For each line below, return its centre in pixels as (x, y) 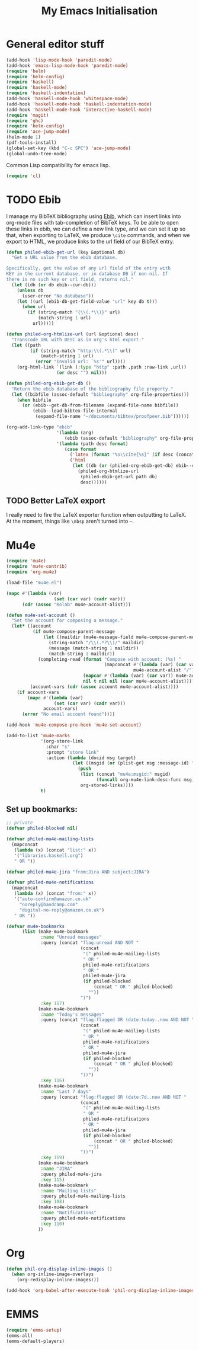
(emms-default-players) (36, 1341)
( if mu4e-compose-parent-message (74, 632)
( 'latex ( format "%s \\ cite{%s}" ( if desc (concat (132, 455)
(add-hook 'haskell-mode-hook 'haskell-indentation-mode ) (79, 104)
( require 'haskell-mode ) (37, 88)
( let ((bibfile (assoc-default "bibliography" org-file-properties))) (100, 394)
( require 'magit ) (28, 115)
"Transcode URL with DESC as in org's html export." (78, 340)
